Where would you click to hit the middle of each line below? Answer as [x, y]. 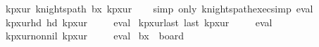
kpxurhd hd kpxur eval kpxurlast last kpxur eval [139, 22]
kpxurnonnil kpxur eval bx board [94, 36]
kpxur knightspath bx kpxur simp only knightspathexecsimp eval [159, 8]
